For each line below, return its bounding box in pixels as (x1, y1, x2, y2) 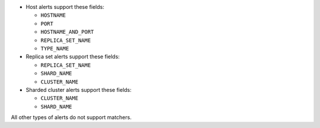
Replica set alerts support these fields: (25, 53, 120, 60)
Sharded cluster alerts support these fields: (25, 86, 132, 93)
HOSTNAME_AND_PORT (40, 28, 94, 36)
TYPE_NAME (40, 45, 69, 52)
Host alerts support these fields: (25, 4, 105, 10)
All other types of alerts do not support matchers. (11, 114, 132, 121)
